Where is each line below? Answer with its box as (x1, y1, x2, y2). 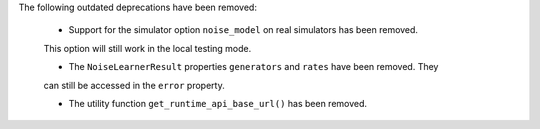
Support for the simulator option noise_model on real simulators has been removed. (68, 24, 419, 36)
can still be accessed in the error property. (43, 79, 225, 91)
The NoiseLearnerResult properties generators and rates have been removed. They (68, 61, 439, 73)
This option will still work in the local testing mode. (43, 42, 252, 54)
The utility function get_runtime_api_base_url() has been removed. (68, 97, 368, 109)
